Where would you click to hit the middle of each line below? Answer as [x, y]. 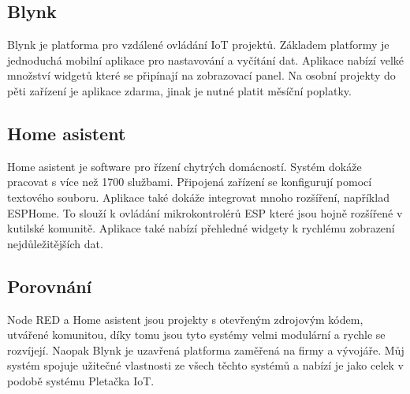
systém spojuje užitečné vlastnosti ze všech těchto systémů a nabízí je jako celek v [205, 365]
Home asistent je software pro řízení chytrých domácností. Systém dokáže [184, 166]
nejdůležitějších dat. [55, 243]
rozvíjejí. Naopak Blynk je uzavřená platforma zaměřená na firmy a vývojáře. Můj [206, 349]
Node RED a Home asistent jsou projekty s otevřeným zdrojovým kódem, [185, 319]
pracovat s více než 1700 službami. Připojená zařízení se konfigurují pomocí [190, 182]
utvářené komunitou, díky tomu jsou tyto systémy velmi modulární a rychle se [196, 335]
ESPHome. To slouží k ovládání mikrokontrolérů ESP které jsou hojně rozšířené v [205, 212]
